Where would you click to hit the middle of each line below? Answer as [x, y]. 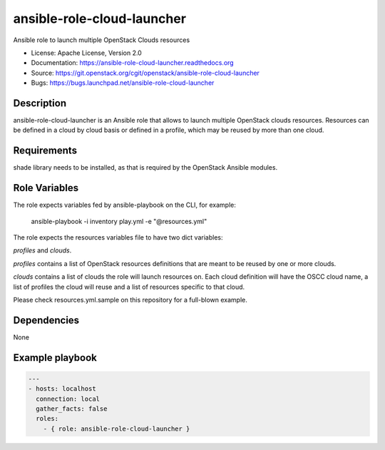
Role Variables [46, 188]
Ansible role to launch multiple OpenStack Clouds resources [102, 40]
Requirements [45, 151]
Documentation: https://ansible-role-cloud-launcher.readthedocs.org [133, 63]
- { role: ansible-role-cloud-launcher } [117, 429]
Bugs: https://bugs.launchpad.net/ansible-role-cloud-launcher [123, 83]
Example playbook [55, 358]
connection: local [68, 399]
